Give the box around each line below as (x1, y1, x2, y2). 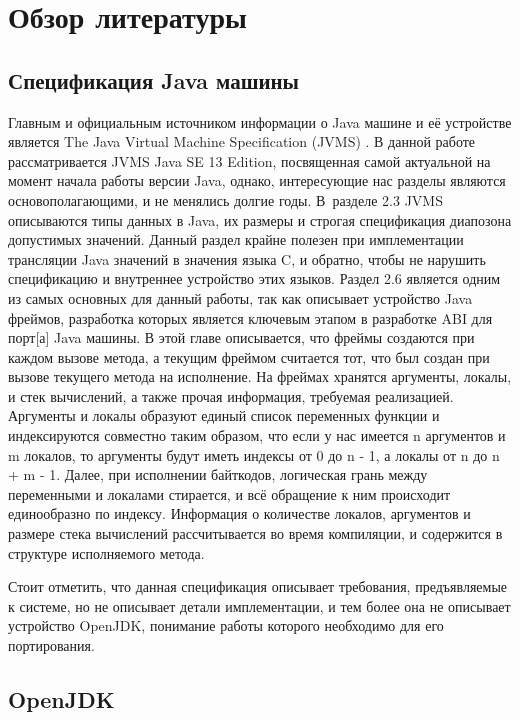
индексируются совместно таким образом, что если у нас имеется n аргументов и (8, 425, 506, 446)
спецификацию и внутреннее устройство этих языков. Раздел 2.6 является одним (8, 268, 501, 289)
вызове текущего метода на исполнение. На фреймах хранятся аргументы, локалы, (8, 366, 512, 387)
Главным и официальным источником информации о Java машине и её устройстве (8, 111, 512, 132)
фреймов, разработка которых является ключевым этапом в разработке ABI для (8, 307, 493, 328)
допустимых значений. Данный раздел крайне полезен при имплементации (8, 229, 464, 250)
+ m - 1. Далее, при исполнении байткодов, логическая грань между (8, 464, 428, 485)
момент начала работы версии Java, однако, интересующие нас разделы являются (8, 170, 506, 191)
